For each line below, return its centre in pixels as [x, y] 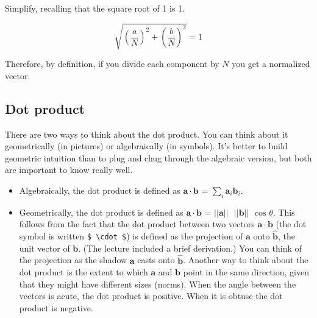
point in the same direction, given [246, 272]
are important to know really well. [69, 170]
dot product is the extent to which [84, 272]
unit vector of [45, 248]
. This [284, 212]
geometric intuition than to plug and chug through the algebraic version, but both [158, 157]
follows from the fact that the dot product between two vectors [137, 224]
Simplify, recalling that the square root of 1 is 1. [95, 8]
